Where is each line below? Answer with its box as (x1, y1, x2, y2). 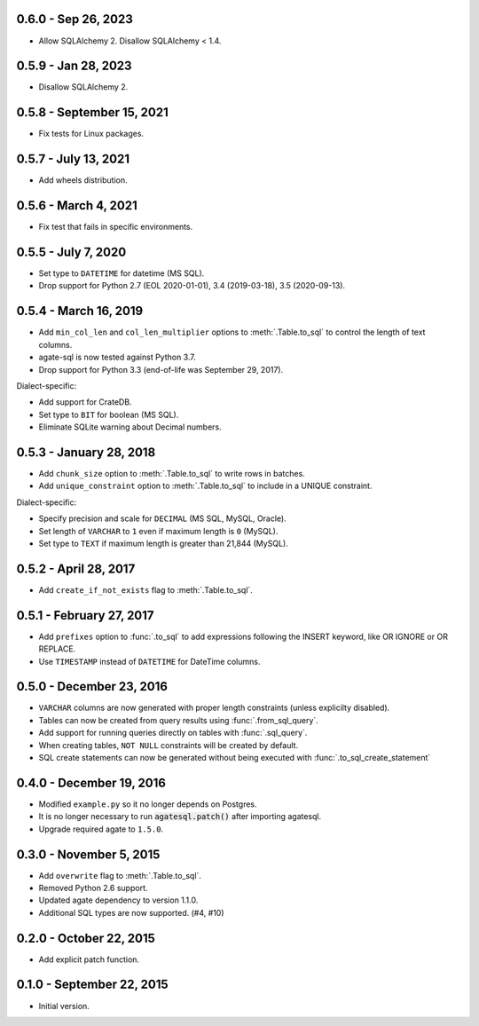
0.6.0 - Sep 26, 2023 (16, 12, 133, 27)
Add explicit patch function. (38, 954, 140, 965)
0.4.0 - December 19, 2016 (16, 775, 166, 790)
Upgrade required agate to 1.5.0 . (38, 824, 164, 834)
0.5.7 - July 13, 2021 (16, 152, 130, 167)
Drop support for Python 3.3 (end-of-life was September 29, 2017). (38, 364, 284, 375)
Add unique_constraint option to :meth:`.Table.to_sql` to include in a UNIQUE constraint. (38, 480, 373, 492)
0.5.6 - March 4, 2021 (16, 198, 137, 213)
